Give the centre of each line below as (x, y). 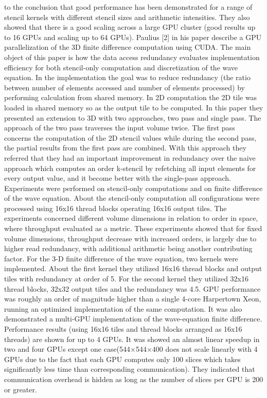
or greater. (21, 389)
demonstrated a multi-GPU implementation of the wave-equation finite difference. (133, 319)
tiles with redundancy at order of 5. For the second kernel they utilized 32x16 (127, 279)
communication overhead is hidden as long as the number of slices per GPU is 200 (134, 379)
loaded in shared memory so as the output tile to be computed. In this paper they (134, 107)
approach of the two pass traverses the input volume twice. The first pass (120, 128)
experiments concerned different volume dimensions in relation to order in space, (131, 218)
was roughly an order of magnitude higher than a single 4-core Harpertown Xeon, (133, 299)
